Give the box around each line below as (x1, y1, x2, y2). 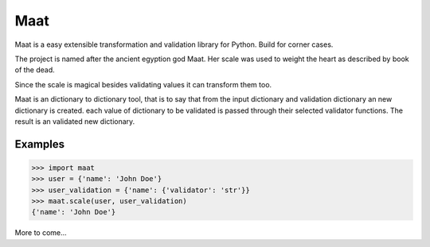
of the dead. (14, 65, 55, 75)
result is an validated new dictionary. (14, 116, 135, 126)
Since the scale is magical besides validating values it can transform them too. (14, 79, 272, 89)
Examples (14, 137, 65, 151)
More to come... (14, 228, 67, 237)
